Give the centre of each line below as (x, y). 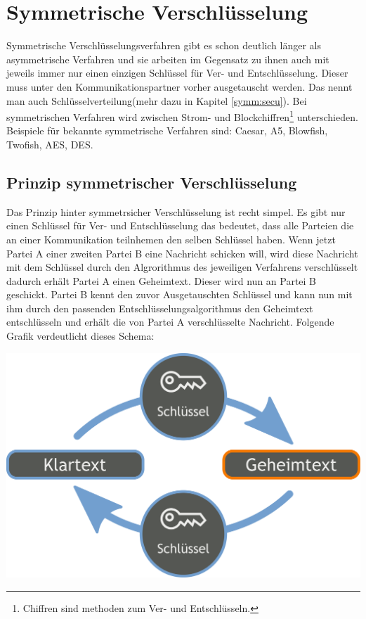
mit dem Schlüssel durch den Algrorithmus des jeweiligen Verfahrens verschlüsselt (182, 267)
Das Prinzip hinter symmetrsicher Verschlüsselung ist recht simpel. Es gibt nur (176, 211)
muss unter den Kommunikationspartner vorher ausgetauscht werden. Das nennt (179, 86)
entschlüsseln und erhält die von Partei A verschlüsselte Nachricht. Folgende (170, 322)
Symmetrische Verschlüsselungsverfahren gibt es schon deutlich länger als (164, 45)
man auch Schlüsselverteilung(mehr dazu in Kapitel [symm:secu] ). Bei (157, 100)
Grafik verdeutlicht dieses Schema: (80, 336)
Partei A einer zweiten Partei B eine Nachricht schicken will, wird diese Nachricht (182, 253)
